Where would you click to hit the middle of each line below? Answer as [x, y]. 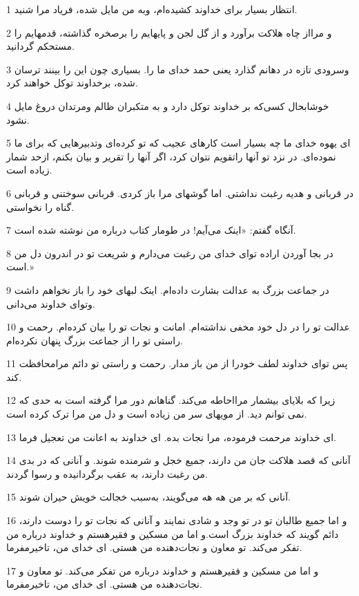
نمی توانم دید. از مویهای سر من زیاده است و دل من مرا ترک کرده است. [157, 414]
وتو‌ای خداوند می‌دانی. [51, 303]
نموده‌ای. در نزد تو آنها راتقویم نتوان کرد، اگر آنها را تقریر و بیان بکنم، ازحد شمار [171, 156]
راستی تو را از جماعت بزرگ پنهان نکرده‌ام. [95, 340]
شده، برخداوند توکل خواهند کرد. [72, 83]
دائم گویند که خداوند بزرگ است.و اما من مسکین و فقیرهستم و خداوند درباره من [173, 533]
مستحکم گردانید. [40, 46]
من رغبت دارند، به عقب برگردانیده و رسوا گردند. [107, 473]
